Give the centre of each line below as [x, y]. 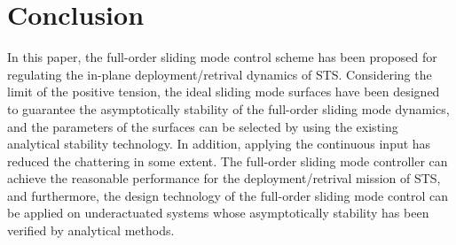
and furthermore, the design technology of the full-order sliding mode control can [228, 195]
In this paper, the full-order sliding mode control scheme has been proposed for [222, 57]
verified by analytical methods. [91, 230]
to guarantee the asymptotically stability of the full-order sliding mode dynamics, [228, 108]
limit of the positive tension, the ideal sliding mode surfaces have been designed [224, 92]
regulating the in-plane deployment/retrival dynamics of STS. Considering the [220, 74]
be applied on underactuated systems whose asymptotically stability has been [218, 213]
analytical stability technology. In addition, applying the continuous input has [219, 144]
